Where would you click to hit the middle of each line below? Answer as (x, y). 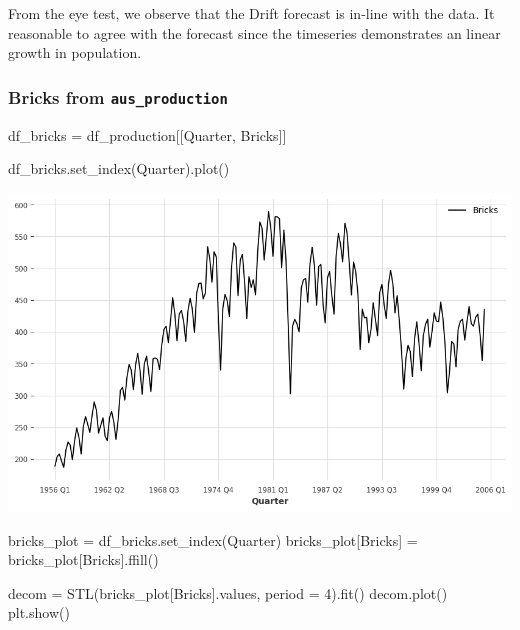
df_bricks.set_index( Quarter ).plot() (119, 168)
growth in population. (75, 52)
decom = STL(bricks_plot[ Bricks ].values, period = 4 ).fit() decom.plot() (228, 592)
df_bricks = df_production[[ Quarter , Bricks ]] (147, 134)
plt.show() (39, 612)
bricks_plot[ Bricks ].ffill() (83, 559)
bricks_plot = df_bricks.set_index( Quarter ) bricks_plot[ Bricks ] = (213, 539)
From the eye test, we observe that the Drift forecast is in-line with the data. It (251, 13)
